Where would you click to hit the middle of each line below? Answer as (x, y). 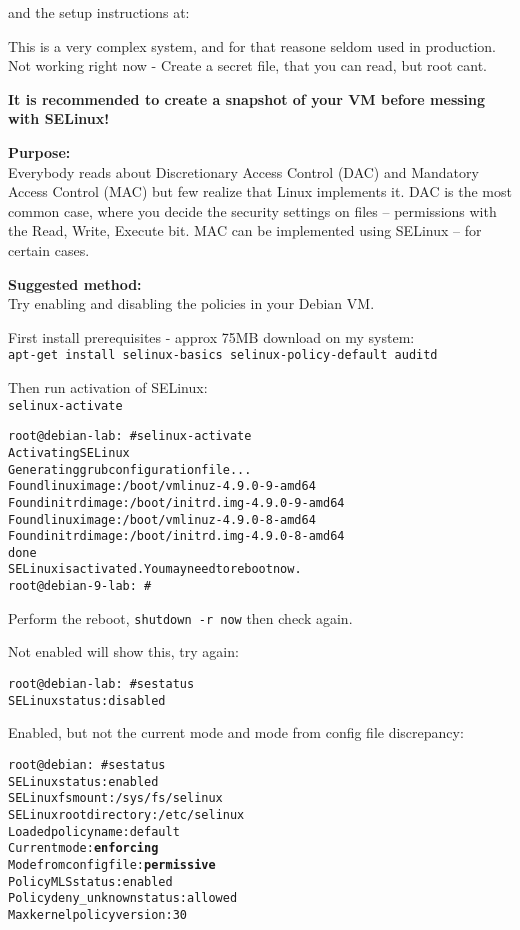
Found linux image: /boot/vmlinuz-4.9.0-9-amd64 (162, 486)
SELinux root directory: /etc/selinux (126, 814)
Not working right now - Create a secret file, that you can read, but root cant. (248, 65)
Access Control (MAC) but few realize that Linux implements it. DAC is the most (260, 191)
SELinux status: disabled (87, 700)
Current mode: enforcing (83, 848)
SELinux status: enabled (83, 781)
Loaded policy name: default (94, 831)
